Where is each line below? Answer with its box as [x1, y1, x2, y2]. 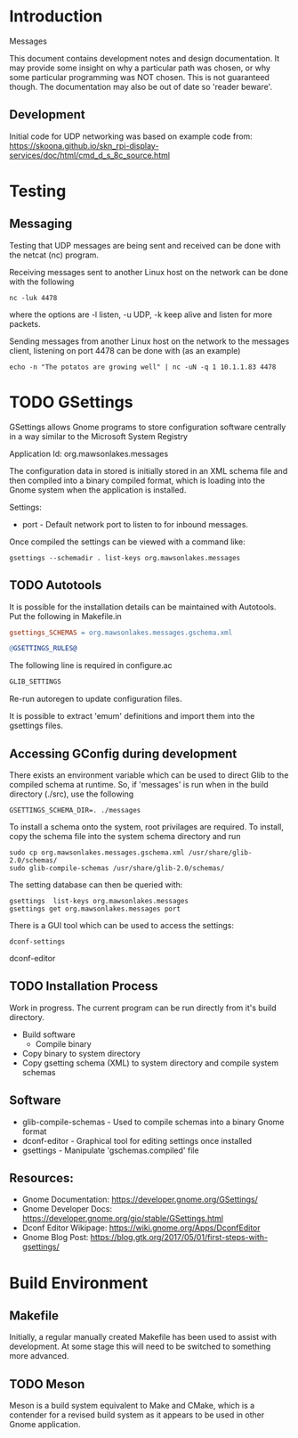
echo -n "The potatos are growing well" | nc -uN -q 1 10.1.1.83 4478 [9, 363, 277, 372]
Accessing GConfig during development [9, 746, 238, 761]
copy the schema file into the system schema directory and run [9, 830, 241, 841]
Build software [21, 1029, 76, 1040]
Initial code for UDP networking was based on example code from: [9, 131, 254, 142]
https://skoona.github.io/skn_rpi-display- [9, 140, 159, 151]
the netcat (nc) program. [9, 249, 100, 260]
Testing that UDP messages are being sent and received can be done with [9, 240, 281, 250]
